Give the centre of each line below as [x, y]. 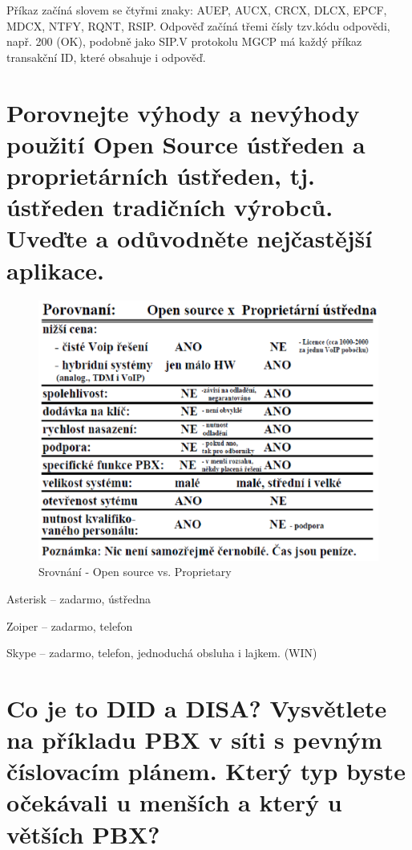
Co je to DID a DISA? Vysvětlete [197, 707]
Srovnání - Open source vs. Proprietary [135, 572]
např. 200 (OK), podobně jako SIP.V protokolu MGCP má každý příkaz [184, 41]
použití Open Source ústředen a [186, 143]
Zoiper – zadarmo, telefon [70, 625]
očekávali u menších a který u [174, 802]
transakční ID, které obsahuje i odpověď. [106, 57]
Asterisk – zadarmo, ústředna [79, 598]
